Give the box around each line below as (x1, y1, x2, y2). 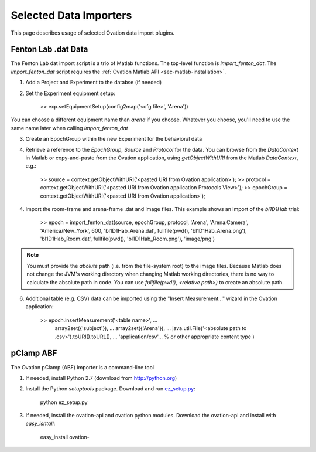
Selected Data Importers (11, 9, 132, 22)
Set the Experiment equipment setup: (25, 90, 115, 97)
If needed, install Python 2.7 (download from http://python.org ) (25, 374, 177, 381)
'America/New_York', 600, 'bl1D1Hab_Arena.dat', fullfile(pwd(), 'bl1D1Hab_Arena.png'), (40, 227, 247, 234)
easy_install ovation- (40, 433, 90, 440)
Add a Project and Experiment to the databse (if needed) (25, 79, 162, 86)
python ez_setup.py (40, 399, 88, 406)
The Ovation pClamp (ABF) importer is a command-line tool (11, 363, 154, 371)
